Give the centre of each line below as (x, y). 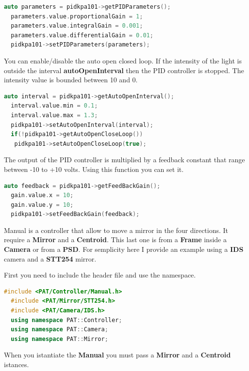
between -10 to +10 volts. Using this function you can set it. (94, 169)
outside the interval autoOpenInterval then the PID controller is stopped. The (124, 70)
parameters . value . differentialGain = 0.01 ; (82, 35)
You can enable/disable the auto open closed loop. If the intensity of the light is (123, 60)
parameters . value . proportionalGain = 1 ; (77, 16)
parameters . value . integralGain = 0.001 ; (77, 26)
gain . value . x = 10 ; (42, 195)
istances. (17, 364)
